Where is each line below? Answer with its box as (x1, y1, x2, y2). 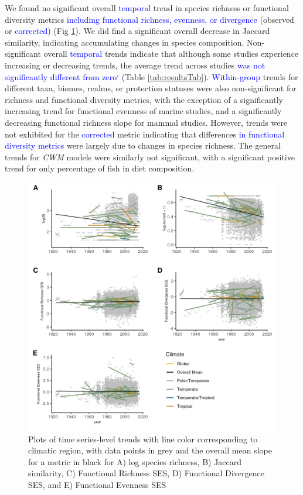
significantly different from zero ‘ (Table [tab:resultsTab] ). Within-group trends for (5, 70, 298, 82)
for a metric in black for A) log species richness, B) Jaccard (28, 455, 242, 467)
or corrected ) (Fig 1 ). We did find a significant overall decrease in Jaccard (5, 25, 270, 37)
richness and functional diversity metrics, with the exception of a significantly (5, 93, 283, 105)
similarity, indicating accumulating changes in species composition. (5, 36, 244, 48)
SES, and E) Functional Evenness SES (28, 478, 166, 490)
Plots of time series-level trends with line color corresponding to (28, 432, 258, 445)
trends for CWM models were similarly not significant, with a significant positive (5, 150, 295, 163)
